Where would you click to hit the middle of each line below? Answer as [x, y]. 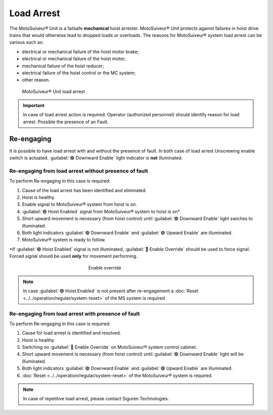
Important [34, 106]
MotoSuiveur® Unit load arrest [54, 91]
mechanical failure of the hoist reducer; [63, 66]
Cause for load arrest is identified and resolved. [72, 333]
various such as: [27, 42]
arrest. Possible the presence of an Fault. [66, 122]
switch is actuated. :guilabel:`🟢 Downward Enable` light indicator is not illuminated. [96, 158]
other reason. [36, 80]
